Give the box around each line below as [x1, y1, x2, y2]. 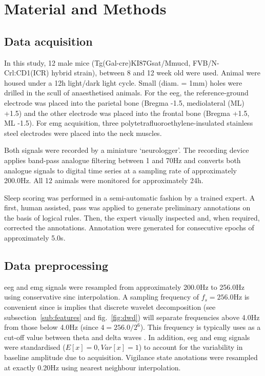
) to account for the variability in [138, 342, 243, 352]
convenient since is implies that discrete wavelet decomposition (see [4, 302, 216, 312]
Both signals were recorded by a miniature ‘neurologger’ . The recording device [4, 145, 249, 155]
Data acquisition [4, 33, 93, 49]
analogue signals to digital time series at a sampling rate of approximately [4, 165, 237, 175]
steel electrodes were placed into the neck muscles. [4, 127, 162, 138]
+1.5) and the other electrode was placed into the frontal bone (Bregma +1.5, [4, 107, 250, 118]
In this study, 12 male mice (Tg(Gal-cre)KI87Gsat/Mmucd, [4, 57, 191, 68]
